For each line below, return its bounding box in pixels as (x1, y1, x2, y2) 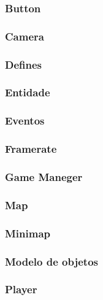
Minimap (5, 225, 51, 240)
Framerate (5, 141, 57, 156)
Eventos (5, 113, 45, 128)
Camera (5, 28, 44, 44)
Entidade (5, 85, 50, 100)
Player (5, 282, 37, 297)
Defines (5, 56, 42, 72)
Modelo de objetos (5, 253, 98, 269)
